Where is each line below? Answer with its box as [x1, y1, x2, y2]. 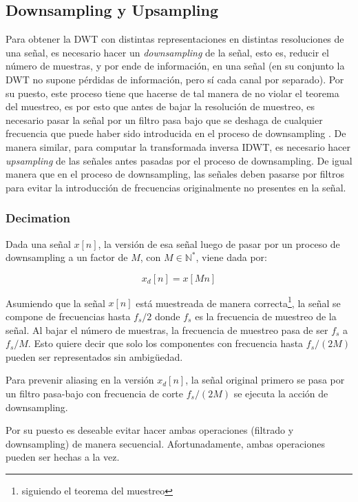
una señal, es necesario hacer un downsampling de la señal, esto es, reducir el [6, 45, 329, 59]
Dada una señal [6, 236, 71, 251]
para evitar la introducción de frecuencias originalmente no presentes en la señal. [6, 180, 346, 194]
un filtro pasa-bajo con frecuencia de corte [6, 386, 184, 400]
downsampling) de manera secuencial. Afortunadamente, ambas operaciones [6, 436, 325, 450]
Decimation [6, 209, 70, 227]
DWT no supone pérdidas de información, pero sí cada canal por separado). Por [6, 72, 344, 86]
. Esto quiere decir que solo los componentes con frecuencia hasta [28, 336, 304, 351]
